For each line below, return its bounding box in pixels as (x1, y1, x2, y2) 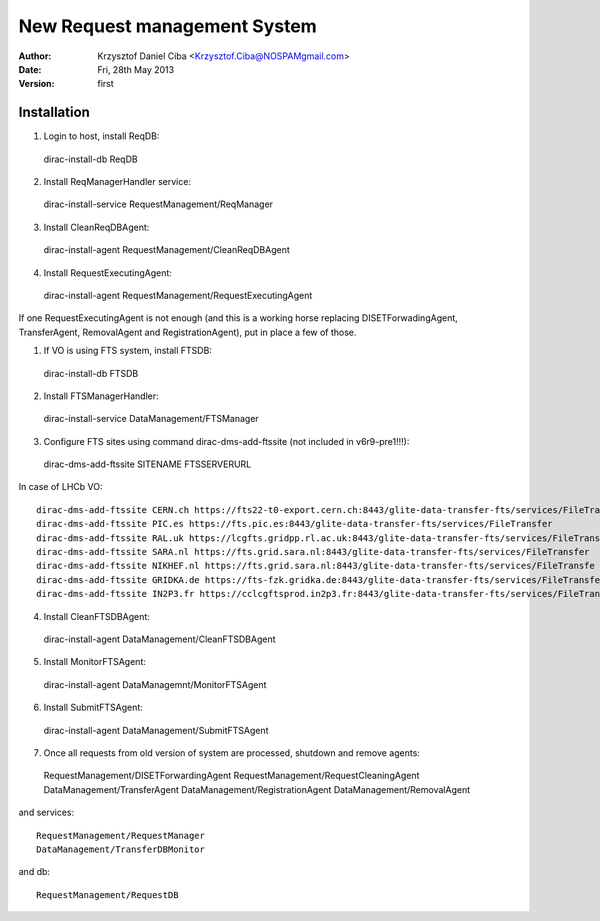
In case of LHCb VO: (18, 481, 103, 493)
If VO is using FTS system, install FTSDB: (43, 345, 212, 357)
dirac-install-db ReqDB (43, 153, 139, 165)
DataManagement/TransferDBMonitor (36, 843, 205, 855)
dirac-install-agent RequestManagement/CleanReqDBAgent (43, 244, 290, 256)
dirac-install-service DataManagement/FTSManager (43, 413, 259, 425)
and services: (18, 806, 75, 819)
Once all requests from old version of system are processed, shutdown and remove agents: (43, 746, 420, 759)
